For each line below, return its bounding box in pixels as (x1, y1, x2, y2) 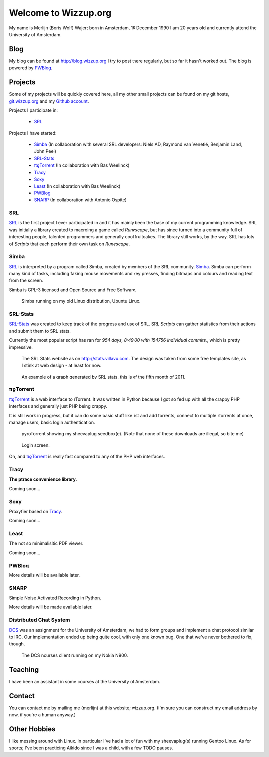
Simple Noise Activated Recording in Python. (9, 595, 102, 601)
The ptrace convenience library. (9, 476, 77, 482)
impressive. (9, 344, 33, 350)
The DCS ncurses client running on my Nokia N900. (21, 652, 128, 658)
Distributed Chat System (9, 616, 70, 623)
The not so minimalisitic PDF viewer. (9, 540, 84, 546)
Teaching (9, 665, 39, 674)
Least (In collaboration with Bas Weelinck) (34, 183, 121, 189)
